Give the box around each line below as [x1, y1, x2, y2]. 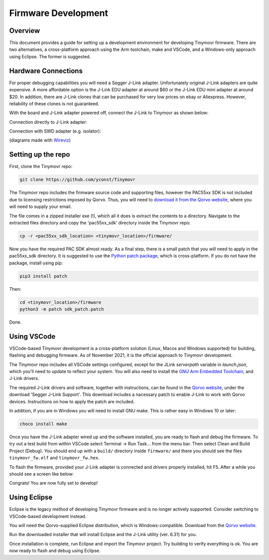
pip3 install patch [19, 273, 67, 279]
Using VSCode [9, 332, 56, 341]
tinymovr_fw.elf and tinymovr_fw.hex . [9, 455, 100, 461]
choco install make [19, 421, 67, 427]
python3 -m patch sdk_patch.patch [19, 307, 104, 312]
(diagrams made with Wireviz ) [9, 137, 71, 143]
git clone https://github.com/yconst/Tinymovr [19, 177, 135, 183]
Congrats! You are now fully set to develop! [9, 480, 98, 486]
